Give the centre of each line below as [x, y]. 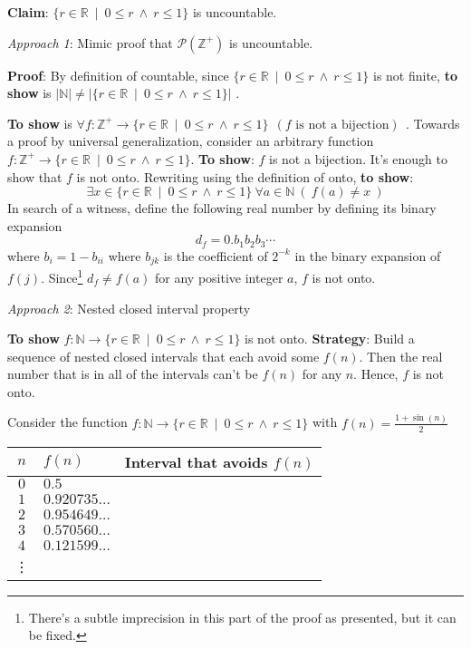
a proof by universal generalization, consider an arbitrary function [191, 141]
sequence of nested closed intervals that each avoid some [163, 356]
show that [35, 176]
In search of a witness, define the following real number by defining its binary [222, 208]
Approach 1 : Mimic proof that [90, 42]
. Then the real [401, 356]
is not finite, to [415, 75]
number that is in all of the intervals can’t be [133, 374]
